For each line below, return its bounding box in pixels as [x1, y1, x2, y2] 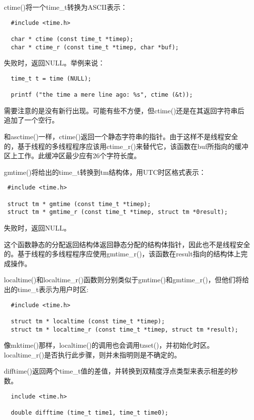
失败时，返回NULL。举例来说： [4, 58, 105, 68]
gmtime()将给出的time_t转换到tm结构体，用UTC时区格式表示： [4, 167, 206, 177]
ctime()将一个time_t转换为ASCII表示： [4, 2, 127, 12]
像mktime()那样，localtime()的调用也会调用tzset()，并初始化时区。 [4, 340, 214, 350]
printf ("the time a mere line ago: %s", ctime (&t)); [11, 91, 193, 99]
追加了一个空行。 [4, 115, 59, 125]
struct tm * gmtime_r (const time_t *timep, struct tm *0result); [7, 209, 228, 216]
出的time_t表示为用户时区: [4, 284, 89, 294]
